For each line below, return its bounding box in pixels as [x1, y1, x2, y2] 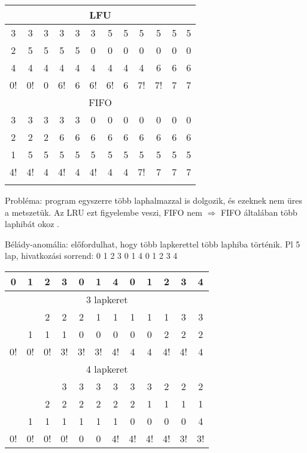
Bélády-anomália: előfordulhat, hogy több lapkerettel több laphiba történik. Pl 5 [5, 237, 300, 250]
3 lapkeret [86, 292, 128, 306]
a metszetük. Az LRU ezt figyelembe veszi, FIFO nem [5, 206, 202, 218]
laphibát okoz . [5, 218, 60, 230]
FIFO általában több [220, 206, 297, 218]
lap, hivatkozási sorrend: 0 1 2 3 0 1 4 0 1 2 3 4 [5, 249, 178, 262]
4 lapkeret [86, 361, 128, 376]
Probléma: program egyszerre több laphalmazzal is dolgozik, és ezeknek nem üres [5, 194, 302, 206]
